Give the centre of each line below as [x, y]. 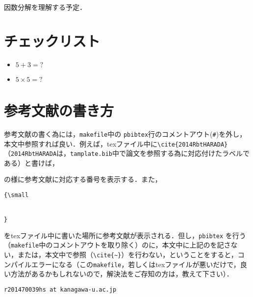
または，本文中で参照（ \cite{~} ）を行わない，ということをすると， [127, 254]
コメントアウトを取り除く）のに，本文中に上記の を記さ [142, 245]
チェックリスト [52, 40]
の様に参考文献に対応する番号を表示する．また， [83, 179]
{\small [16, 195]
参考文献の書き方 [59, 110]
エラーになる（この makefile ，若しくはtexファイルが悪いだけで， [136, 264]
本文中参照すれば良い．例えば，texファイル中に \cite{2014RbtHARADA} [116, 143]
